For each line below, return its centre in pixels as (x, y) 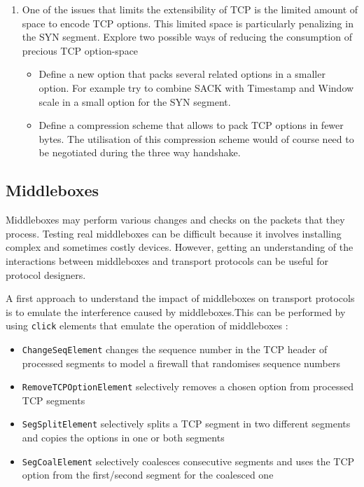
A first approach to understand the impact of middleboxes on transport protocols (180, 298)
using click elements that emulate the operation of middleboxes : (147, 325)
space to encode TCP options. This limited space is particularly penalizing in (188, 23)
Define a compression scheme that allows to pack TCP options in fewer (191, 125)
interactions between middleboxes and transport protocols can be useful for (167, 260)
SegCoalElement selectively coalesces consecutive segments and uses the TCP (188, 461)
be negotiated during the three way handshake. (140, 152)
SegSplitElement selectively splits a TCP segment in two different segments (186, 424)
